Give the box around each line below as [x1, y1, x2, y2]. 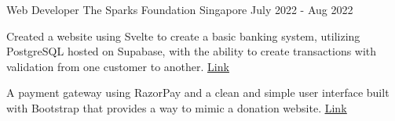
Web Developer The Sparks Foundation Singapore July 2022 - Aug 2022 [6, 2, 353, 17]
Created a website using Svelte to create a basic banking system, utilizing [6, 27, 360, 44]
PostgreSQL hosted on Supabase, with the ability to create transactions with [6, 43, 377, 59]
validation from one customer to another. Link [6, 58, 229, 74]
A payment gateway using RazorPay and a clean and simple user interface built [6, 84, 390, 101]
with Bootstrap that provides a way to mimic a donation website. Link [6, 99, 347, 116]
